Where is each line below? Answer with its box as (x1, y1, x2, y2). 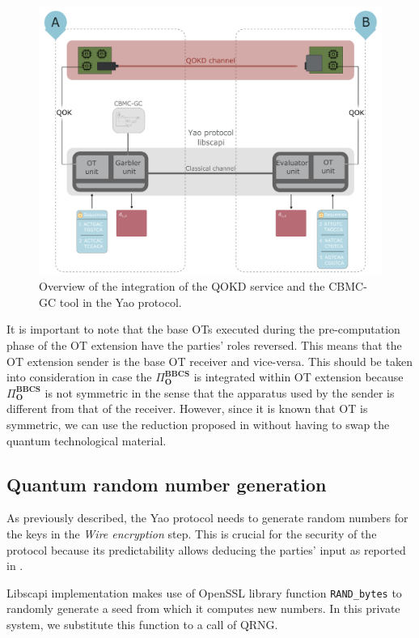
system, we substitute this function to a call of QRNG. (6, 616, 278, 633)
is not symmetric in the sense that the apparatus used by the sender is (44, 384, 395, 401)
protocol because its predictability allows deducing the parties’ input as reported (6, 541, 406, 558)
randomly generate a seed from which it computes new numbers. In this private (6, 600, 400, 617)
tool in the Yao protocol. (59, 293, 182, 310)
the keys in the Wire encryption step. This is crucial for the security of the (6, 525, 377, 542)
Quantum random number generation (6, 471, 327, 496)
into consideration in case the (6, 368, 152, 385)
